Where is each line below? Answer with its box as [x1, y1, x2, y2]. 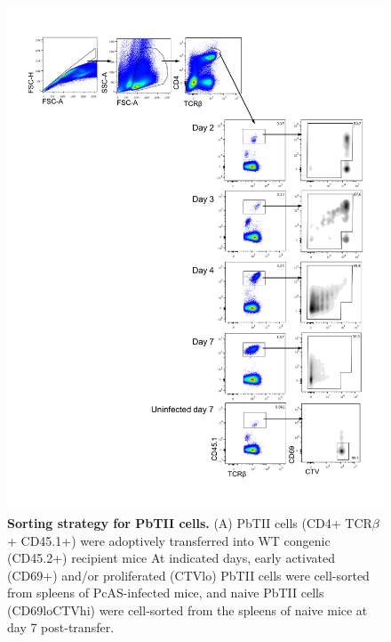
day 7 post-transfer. [7, 618, 115, 637]
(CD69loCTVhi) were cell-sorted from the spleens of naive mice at [7, 600, 368, 619]
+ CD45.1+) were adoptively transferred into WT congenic [7, 531, 331, 549]
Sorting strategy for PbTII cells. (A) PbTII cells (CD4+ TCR [7, 513, 372, 532]
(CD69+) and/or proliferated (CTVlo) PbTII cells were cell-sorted [7, 565, 370, 584]
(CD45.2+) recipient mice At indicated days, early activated [7, 549, 335, 567]
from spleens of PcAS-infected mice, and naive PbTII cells [7, 583, 324, 602]
